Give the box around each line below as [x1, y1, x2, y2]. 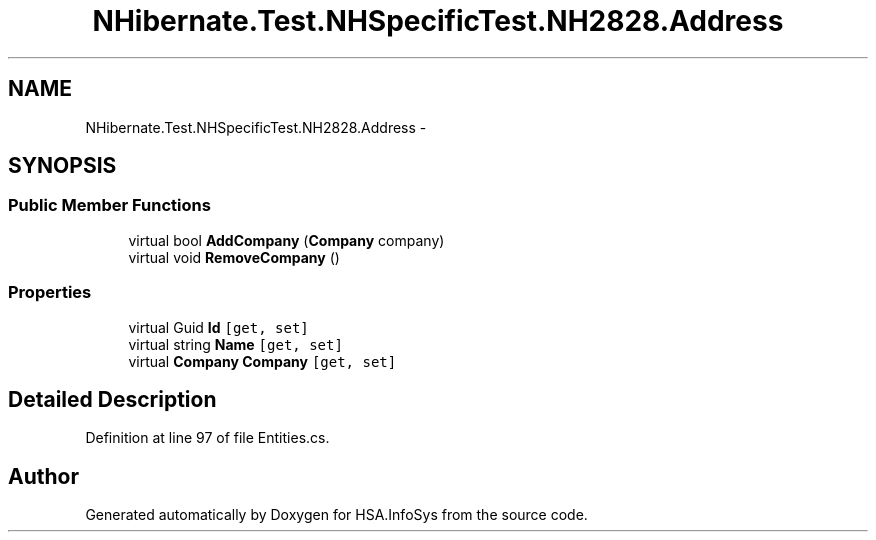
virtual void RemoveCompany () [128, 248, 340, 266]
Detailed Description [8, 386, 217, 412]
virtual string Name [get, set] [128, 335, 343, 353]
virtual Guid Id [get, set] [128, 318, 309, 336]
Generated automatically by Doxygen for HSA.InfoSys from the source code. [85, 506, 588, 524]
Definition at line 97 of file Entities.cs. [85, 429, 330, 447]
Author [8, 463, 79, 489]
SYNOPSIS [8, 153, 117, 179]
